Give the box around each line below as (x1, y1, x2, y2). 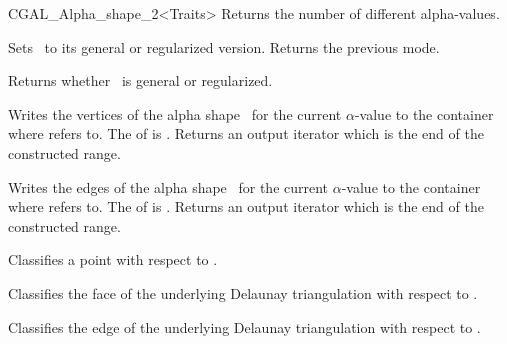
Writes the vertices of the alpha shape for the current (8, 103, 342, 124)
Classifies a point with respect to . (8, 249, 218, 270)
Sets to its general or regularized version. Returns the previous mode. (8, 36, 440, 57)
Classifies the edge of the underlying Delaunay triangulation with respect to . (8, 316, 481, 337)
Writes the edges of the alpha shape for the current (8, 176, 329, 197)
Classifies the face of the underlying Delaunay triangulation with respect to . (8, 282, 478, 303)
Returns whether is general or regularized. (8, 70, 273, 91)
